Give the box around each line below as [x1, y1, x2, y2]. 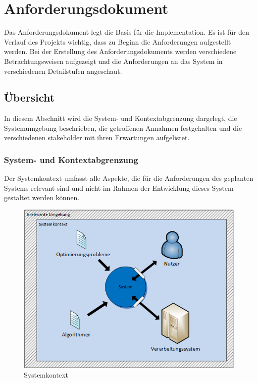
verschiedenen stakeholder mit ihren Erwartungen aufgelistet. [4, 132, 190, 143]
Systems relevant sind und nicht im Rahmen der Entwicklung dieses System [4, 182, 234, 193]
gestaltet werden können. [4, 192, 80, 203]
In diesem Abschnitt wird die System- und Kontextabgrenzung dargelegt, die [4, 113, 237, 123]
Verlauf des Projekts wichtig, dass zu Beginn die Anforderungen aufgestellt [4, 36, 231, 47]
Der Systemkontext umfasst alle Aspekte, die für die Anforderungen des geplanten [4, 173, 254, 183]
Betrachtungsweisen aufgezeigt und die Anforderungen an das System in [4, 55, 223, 66]
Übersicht [4, 90, 55, 105]
